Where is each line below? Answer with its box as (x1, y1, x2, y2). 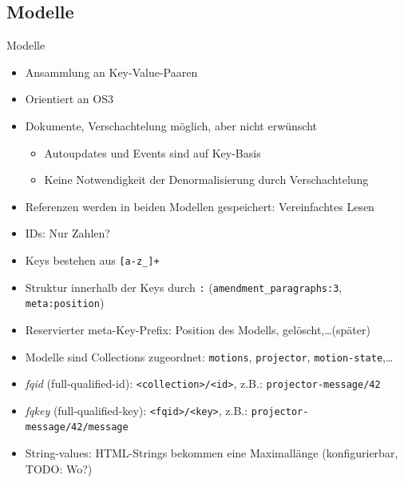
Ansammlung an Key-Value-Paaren (25, 63, 198, 80)
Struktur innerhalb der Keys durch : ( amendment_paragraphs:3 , (25, 278, 343, 295)
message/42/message (25, 421, 129, 433)
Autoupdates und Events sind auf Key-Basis (44, 144, 261, 161)
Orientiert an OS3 (25, 90, 113, 107)
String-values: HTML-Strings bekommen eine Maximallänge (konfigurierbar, (25, 445, 398, 461)
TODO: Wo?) (25, 460, 93, 477)
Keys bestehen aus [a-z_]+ (25, 251, 160, 268)
